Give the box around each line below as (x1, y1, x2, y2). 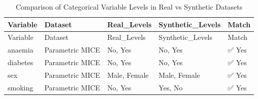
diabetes (8, 57, 34, 68)
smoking (8, 82, 34, 92)
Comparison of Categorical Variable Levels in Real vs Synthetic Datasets (15, 2, 243, 12)
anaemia (8, 44, 34, 55)
